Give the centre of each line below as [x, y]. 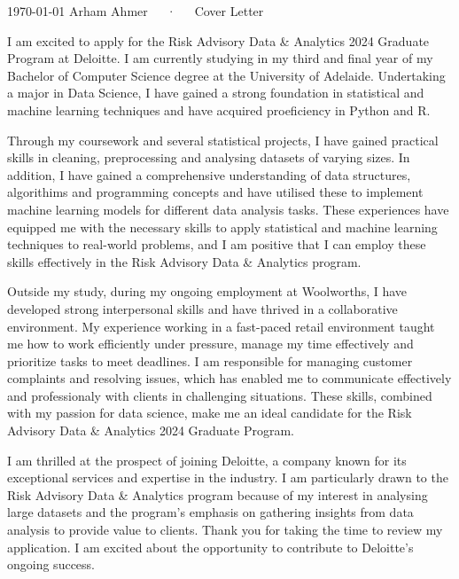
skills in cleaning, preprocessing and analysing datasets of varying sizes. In [209, 157]
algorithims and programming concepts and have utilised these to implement [215, 192]
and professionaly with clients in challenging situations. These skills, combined [220, 395]
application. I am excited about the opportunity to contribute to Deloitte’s [210, 547]
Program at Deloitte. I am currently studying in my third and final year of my [220, 58]
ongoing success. [51, 564]
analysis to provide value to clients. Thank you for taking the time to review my [225, 530]
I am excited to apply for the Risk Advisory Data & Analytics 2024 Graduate [218, 40]
